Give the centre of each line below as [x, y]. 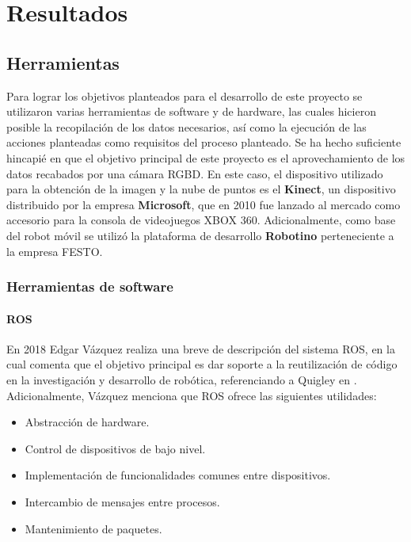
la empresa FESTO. [55, 251]
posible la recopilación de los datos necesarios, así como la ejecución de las [186, 126]
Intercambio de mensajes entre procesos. [122, 501]
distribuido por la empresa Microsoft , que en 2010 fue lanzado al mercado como [204, 204]
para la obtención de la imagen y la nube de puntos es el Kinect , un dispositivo [201, 189]
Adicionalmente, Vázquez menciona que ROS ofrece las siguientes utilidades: [192, 395]
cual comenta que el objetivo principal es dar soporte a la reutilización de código [202, 364]
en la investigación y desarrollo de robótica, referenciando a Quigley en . [182, 379]
